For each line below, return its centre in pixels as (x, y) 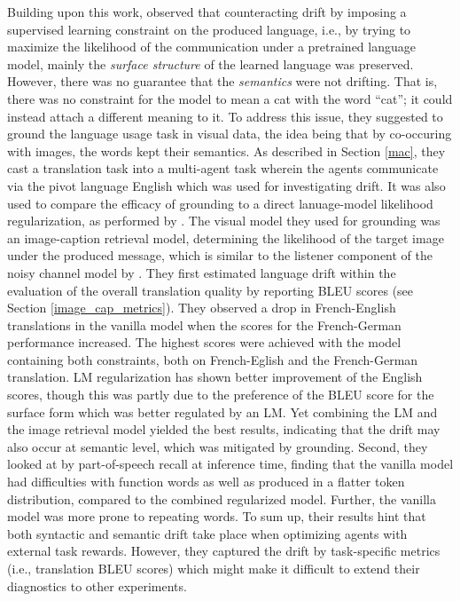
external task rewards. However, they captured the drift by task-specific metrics (224, 551)
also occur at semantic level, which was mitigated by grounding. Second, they (218, 446)
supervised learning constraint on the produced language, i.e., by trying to (209, 29)
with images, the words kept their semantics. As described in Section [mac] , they (226, 150)
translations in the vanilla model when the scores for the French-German (204, 324)
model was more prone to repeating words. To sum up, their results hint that (217, 516)
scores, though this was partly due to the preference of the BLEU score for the (221, 395)
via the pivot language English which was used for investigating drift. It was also (226, 185)
